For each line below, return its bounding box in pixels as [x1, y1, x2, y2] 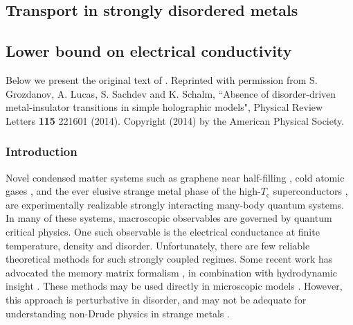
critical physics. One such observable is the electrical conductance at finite [6, 224, 320, 238]
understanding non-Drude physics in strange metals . [6, 306, 230, 320]
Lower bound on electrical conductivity [6, 40, 292, 62]
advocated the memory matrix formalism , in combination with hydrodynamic [6, 265, 337, 279]
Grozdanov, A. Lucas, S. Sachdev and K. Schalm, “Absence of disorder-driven [6, 86, 336, 100]
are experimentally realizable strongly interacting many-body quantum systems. [6, 197, 344, 211]
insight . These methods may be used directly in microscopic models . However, [6, 279, 343, 293]
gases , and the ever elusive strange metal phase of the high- [6, 184, 261, 198]
